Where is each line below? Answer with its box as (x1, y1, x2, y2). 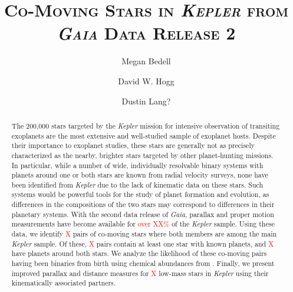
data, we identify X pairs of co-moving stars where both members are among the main (11, 229, 277, 239)
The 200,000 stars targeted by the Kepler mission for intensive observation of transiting (11, 120, 280, 130)
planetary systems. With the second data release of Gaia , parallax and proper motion (11, 209, 274, 219)
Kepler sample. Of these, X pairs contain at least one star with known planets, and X (11, 238, 274, 248)
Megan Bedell (121, 55, 171, 67)
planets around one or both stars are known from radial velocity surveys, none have (11, 170, 268, 180)
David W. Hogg (118, 74, 175, 87)
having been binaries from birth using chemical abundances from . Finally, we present (11, 258, 275, 268)
